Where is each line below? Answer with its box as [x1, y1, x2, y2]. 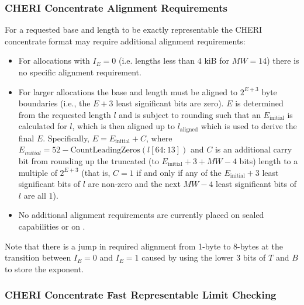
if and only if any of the [136, 166, 222, 178]
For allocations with [18, 54, 90, 67]
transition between [5, 251, 71, 264]
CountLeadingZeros [70, 146, 140, 155]
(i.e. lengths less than [119, 54, 195, 67]
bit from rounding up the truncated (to [18, 155, 159, 167]
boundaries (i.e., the [18, 97, 91, 109]
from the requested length [18, 108, 111, 120]
